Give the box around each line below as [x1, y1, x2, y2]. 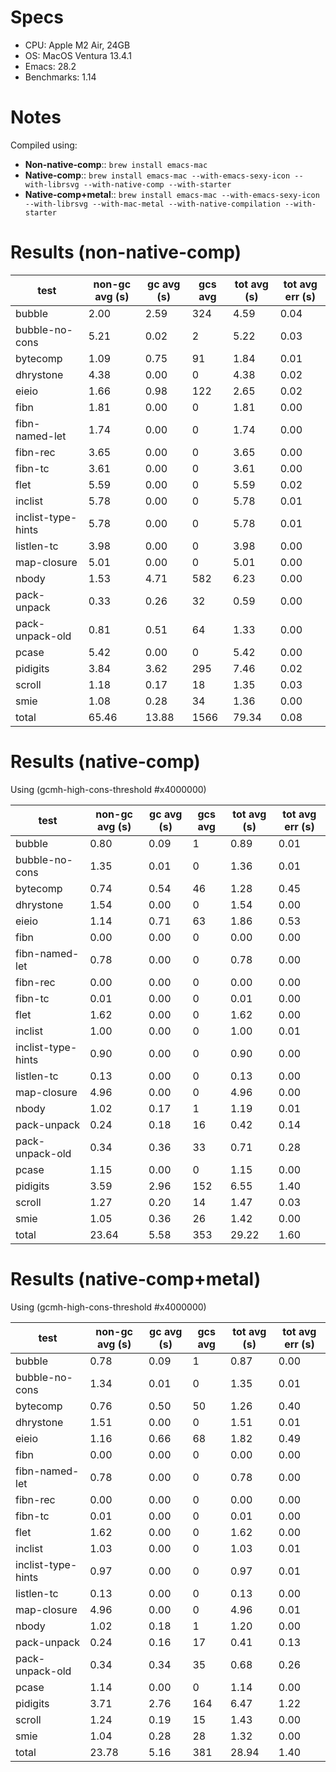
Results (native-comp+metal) [10, 1267, 262, 1290]
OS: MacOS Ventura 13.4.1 [24, 49, 133, 61]
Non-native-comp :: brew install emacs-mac [24, 158, 208, 170]
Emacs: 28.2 [24, 60, 77, 72]
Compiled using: [10, 139, 78, 151]
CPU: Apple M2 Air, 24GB [24, 39, 131, 51]
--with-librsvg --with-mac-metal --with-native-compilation [24, 199, 281, 209]
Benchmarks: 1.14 [24, 71, 97, 83]
